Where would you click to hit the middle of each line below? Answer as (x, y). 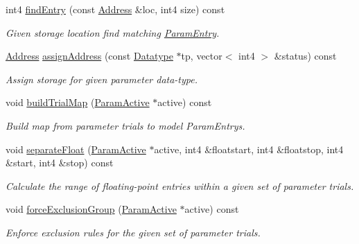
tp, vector (202, 56)
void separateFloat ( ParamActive (76, 149)
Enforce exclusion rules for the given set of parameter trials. (133, 232)
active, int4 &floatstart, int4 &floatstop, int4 (249, 149)
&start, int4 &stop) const (60, 163)
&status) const (305, 56)
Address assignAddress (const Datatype (89, 56)
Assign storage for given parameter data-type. (102, 79)
